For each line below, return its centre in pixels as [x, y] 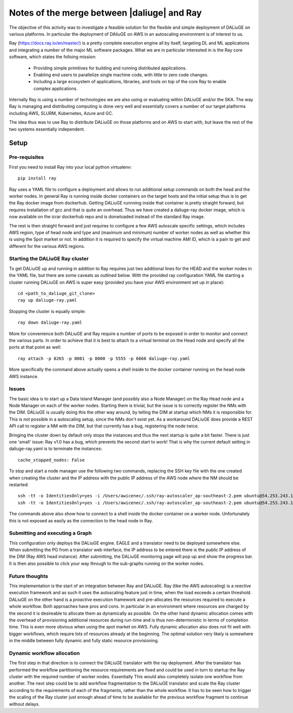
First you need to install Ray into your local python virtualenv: [70, 167]
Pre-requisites [26, 157]
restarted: [19, 485]
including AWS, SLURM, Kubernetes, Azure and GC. [61, 113]
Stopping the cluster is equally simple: [47, 311]
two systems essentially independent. [47, 129]
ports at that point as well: [35, 347]
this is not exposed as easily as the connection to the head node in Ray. [81, 520]
